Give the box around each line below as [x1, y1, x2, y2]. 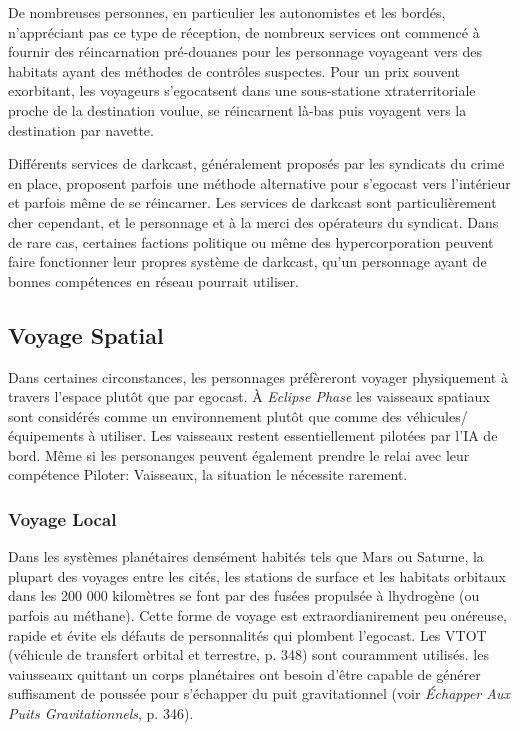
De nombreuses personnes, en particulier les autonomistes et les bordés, [8, 2, 446, 22]
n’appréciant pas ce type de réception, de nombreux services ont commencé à [8, 21, 480, 42]
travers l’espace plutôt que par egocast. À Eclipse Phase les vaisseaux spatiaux [8, 386, 490, 407]
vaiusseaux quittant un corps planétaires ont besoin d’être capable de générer [8, 663, 481, 684]
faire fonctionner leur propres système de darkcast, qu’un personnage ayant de [8, 251, 487, 272]
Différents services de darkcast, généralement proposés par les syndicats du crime [8, 153, 505, 174]
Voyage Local [8, 507, 117, 531]
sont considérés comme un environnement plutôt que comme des [8, 405, 402, 426]
